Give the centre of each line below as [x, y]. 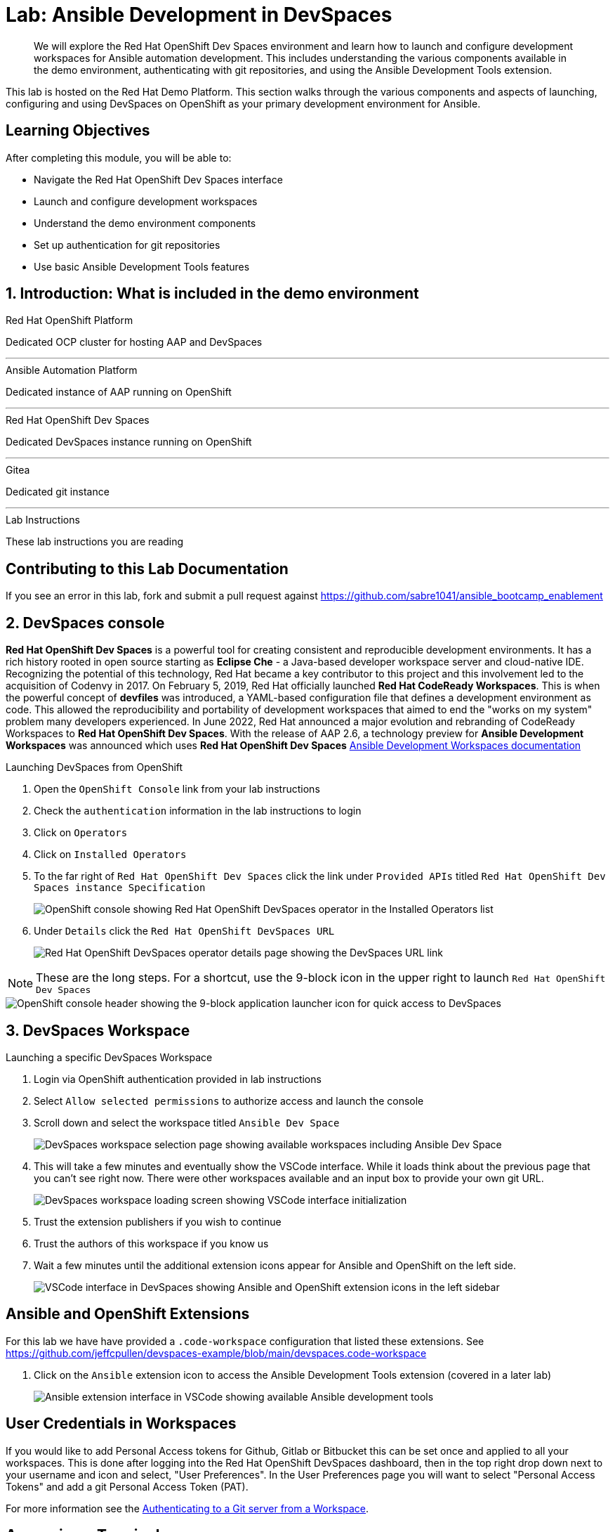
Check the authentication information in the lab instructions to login [198, 811]
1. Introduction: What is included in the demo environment [212, 294]
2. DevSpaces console [85, 623]
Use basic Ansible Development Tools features [142, 266]
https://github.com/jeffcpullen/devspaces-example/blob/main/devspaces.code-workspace [216, 1353]
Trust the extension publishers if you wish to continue [158, 1221]
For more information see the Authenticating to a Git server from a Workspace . [187, 1508]
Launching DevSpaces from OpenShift [94, 767]
